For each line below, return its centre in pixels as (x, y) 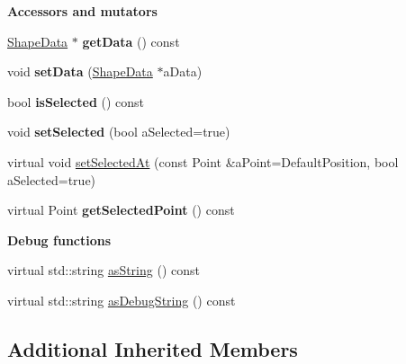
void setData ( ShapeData (80, 71)
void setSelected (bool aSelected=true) (119, 132)
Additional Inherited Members (153, 348)
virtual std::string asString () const (104, 270)
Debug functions (59, 240)
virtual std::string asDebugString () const (122, 300)
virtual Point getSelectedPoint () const (121, 210)
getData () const (131, 41)
